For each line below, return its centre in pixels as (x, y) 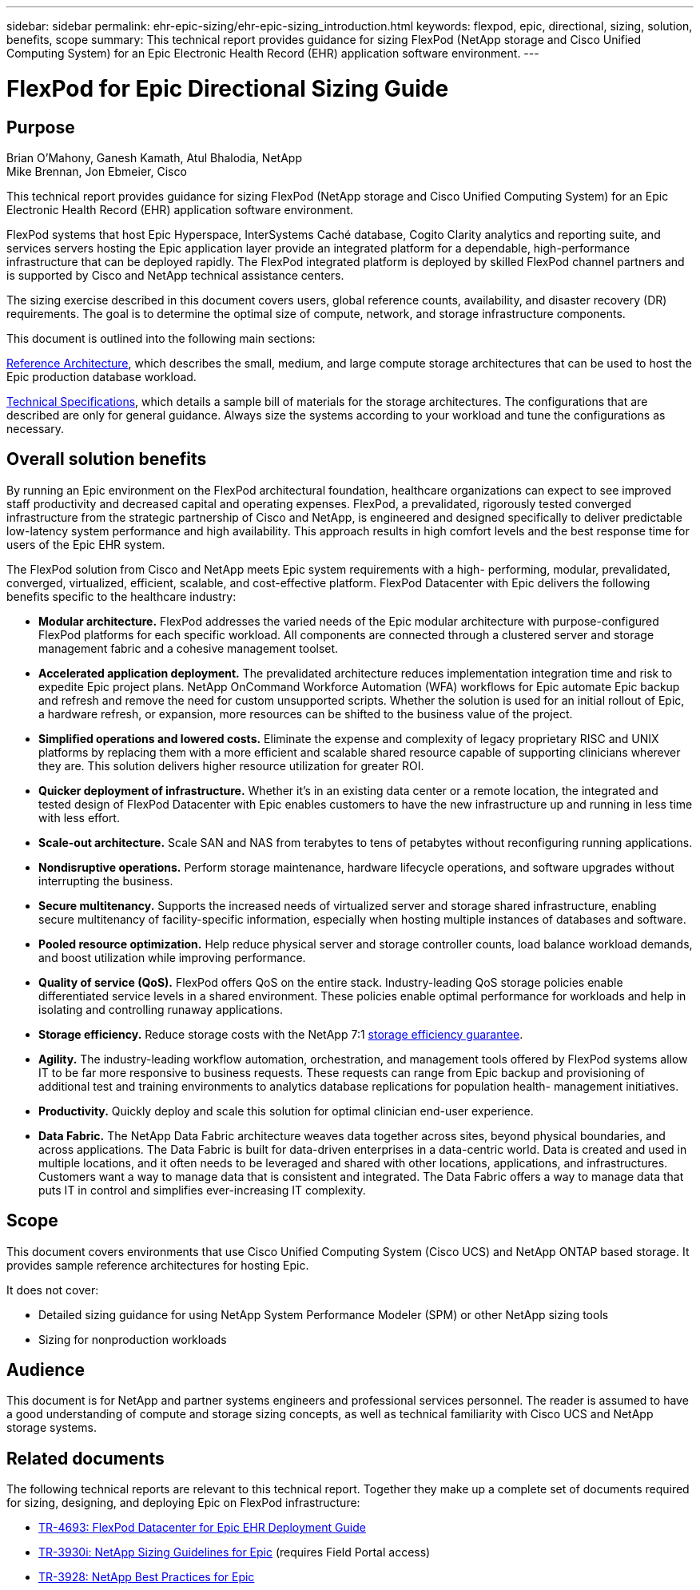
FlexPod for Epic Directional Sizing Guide (228, 88)
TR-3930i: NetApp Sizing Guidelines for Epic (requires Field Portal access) (235, 1552)
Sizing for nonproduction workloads (133, 1339)
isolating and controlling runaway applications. (161, 1009)
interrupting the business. (106, 880)
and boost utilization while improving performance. (172, 957)
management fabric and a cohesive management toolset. (189, 648)
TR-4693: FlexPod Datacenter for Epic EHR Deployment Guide (202, 1528)
